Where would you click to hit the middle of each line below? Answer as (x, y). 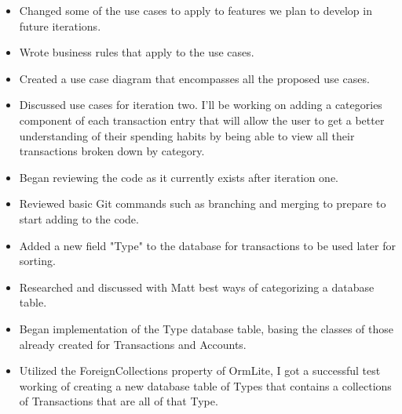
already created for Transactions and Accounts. (133, 344)
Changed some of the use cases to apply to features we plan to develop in (196, 10)
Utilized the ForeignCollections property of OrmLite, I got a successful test (200, 370)
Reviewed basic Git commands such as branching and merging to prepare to (203, 203)
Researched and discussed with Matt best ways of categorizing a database (197, 287)
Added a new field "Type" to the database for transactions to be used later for (207, 245)
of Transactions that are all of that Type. (119, 401)
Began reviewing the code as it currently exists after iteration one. (179, 177)
